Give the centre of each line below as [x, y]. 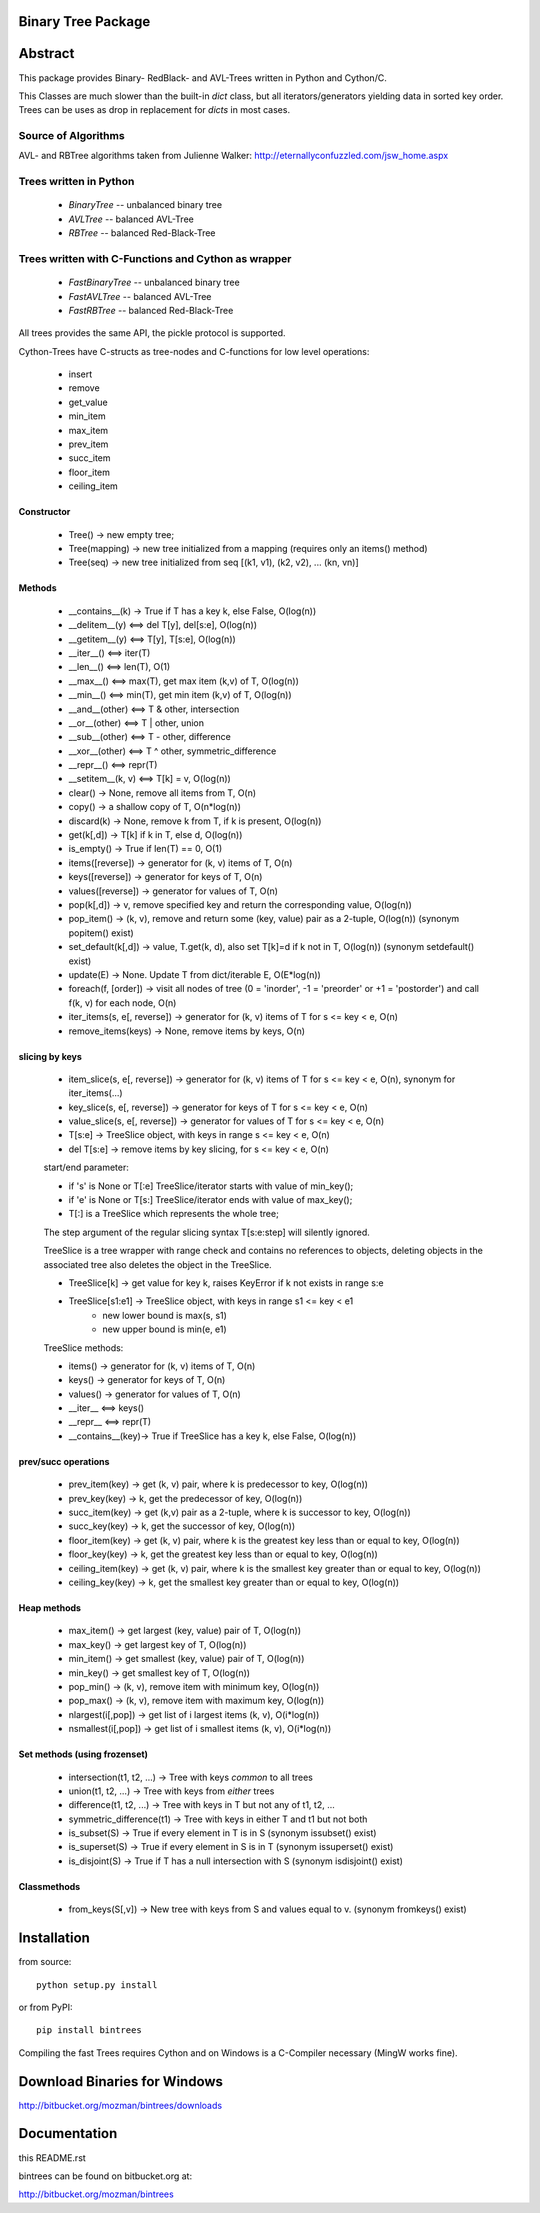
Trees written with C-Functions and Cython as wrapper [155, 258]
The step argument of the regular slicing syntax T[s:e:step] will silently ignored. [206, 1232]
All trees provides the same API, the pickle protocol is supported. [152, 333]
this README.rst [52, 2157]
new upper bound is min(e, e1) [164, 1329]
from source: [45, 1962]
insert [80, 374]
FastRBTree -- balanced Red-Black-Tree [151, 310]
